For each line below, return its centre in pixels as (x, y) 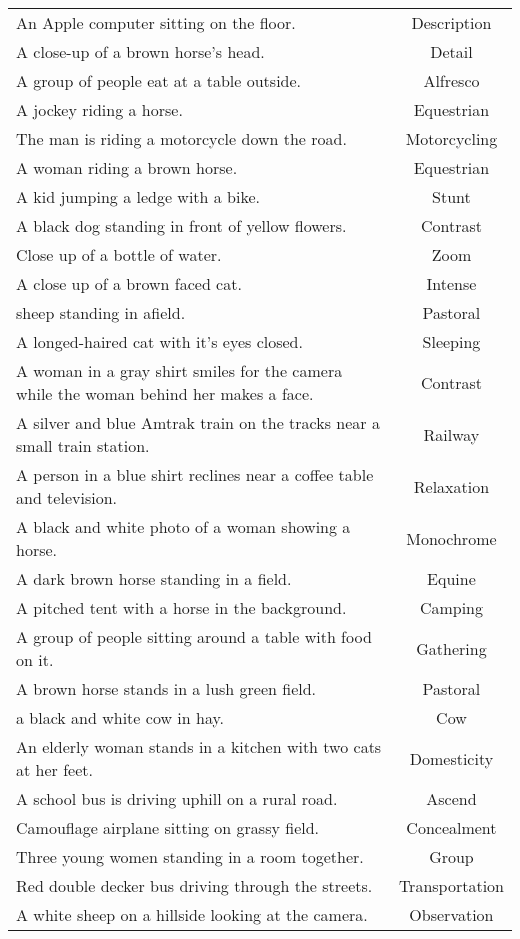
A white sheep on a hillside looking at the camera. (192, 914)
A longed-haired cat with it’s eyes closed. (159, 341)
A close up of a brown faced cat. (129, 283)
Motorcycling (451, 138)
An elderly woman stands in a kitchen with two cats (199, 746)
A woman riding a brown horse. (127, 167)
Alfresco (451, 80)
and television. (66, 497)
